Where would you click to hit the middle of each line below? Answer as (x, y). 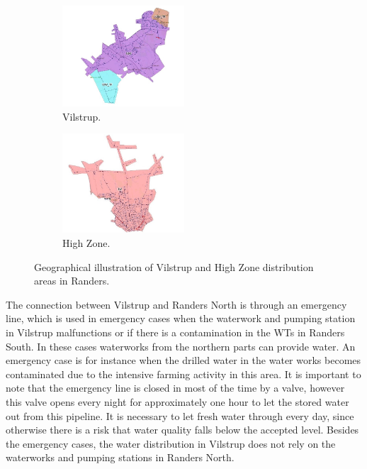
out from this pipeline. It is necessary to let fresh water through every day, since (180, 415)
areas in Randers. (72, 281)
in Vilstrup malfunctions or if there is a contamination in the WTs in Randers (175, 332)
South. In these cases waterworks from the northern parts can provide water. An (181, 346)
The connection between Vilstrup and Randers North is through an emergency (176, 304)
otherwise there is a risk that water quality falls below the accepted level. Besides (182, 430)
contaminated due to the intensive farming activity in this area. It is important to (183, 374)
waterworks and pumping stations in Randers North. (120, 457)
